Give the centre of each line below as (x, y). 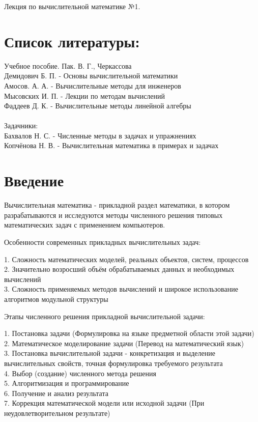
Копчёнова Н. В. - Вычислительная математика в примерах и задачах (111, 145)
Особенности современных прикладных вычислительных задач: (103, 242)
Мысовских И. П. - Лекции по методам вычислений (85, 95)
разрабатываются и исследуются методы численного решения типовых (113, 215)
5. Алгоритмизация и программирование (67, 383)
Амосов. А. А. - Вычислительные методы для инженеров (93, 85)
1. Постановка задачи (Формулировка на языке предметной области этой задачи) (129, 333)
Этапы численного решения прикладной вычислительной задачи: (105, 316)
